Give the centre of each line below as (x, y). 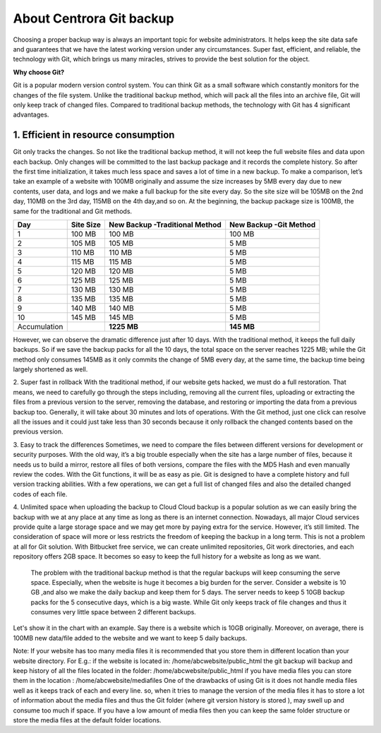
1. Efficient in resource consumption (94, 135)
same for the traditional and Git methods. (73, 211)
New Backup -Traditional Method (165, 225)
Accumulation (40, 326)
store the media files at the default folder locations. (87, 720)
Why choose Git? (39, 72)
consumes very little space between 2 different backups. (114, 612)
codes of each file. (40, 494)
